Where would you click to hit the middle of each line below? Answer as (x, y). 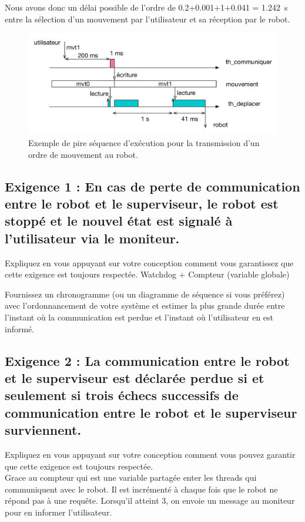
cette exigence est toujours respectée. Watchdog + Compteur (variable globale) (147, 274)
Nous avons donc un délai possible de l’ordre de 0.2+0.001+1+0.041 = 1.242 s (146, 7)
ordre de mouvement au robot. (83, 154)
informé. (20, 328)
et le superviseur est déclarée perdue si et (135, 377)
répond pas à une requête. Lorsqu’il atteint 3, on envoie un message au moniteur (150, 500)
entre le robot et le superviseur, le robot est (142, 203)
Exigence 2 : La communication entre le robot (147, 360)
